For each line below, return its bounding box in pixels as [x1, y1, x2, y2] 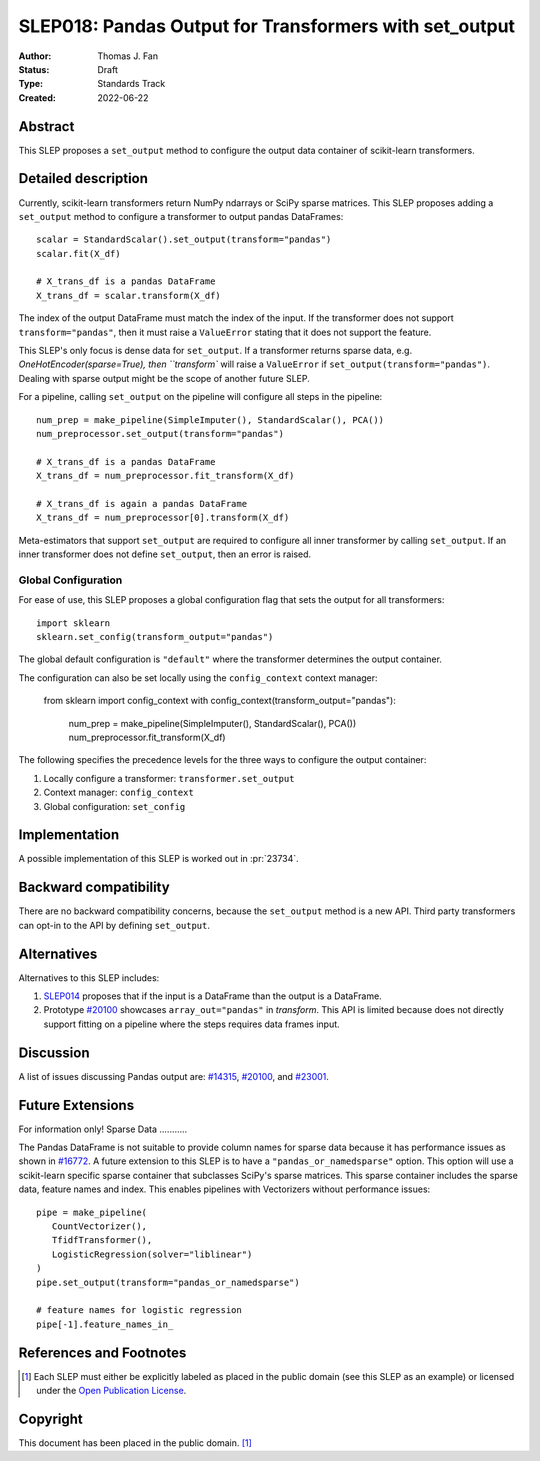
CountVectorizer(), [51, 1221, 148, 1232]
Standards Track [97, 78, 166, 90]
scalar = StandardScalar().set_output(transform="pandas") [36, 234, 332, 245]
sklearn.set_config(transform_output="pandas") [36, 631, 274, 643]
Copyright [18, 1410, 84, 1427]
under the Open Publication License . [36, 1385, 187, 1397]
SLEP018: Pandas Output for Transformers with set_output [18, 15, 515, 37]
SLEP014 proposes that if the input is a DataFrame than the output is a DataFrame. [43, 990, 382, 1002]
